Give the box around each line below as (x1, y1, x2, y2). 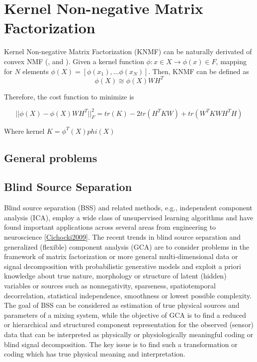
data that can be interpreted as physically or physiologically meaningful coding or (4, 329, 254, 339)
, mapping (216, 56, 247, 66)
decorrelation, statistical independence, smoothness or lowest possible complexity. (4, 290, 252, 300)
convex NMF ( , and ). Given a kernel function (4, 56, 144, 66)
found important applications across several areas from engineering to (4, 222, 216, 232)
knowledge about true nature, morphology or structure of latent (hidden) (4, 271, 227, 281)
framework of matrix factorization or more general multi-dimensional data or (4, 251, 238, 262)
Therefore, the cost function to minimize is (4, 91, 134, 101)
